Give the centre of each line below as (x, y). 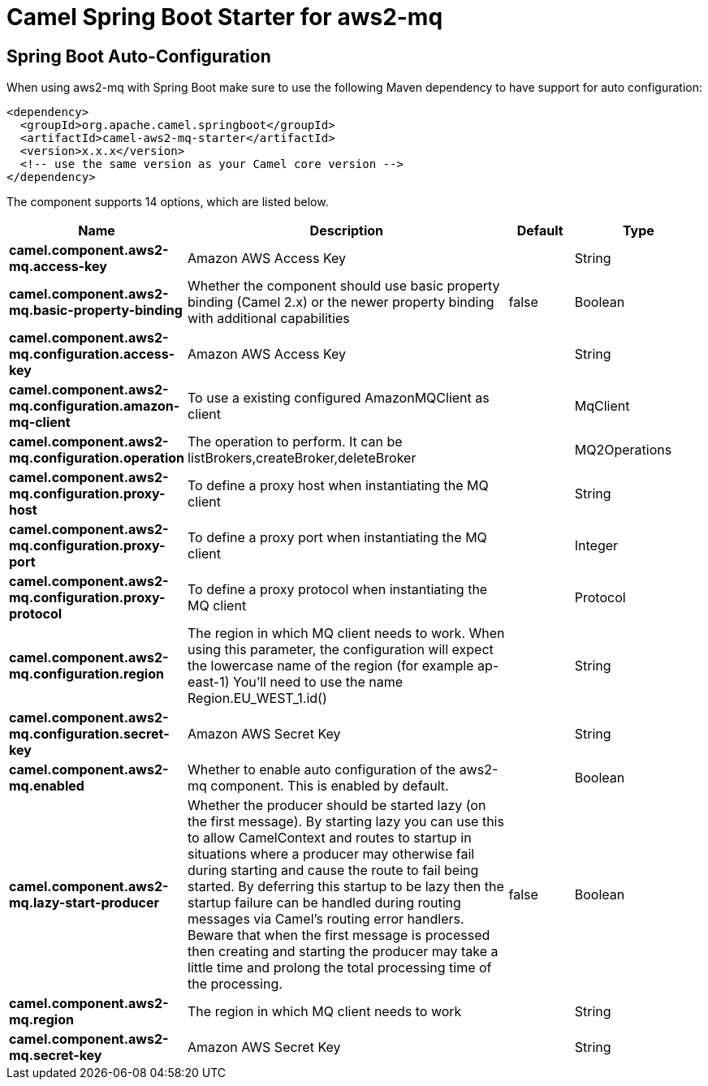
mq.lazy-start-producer (84, 903)
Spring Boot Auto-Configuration (139, 56)
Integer (596, 546)
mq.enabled (47, 786)
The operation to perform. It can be (295, 442)
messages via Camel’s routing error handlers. (326, 919)
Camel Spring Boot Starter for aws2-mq (225, 17)
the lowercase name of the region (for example (331, 666)
